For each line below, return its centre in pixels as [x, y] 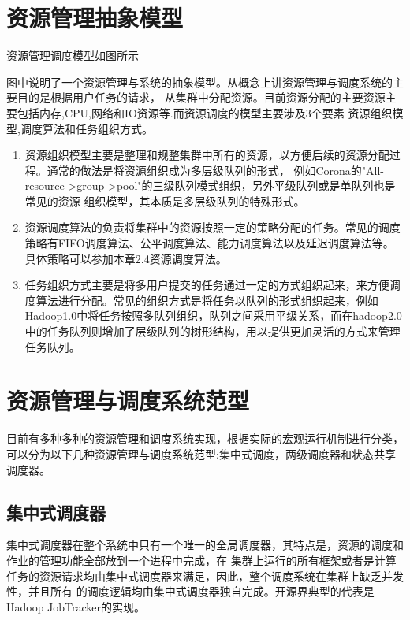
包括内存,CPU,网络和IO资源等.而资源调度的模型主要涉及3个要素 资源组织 [205, 112]
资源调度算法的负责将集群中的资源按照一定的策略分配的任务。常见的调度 [212, 227]
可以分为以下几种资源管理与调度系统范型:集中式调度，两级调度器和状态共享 [201, 453]
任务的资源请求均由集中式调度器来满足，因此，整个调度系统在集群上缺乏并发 [205, 575]
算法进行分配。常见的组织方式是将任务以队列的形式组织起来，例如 [207, 300]
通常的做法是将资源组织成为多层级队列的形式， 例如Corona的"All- [216, 170]
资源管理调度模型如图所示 [73, 56]
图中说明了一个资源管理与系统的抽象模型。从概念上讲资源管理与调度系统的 [199, 82]
